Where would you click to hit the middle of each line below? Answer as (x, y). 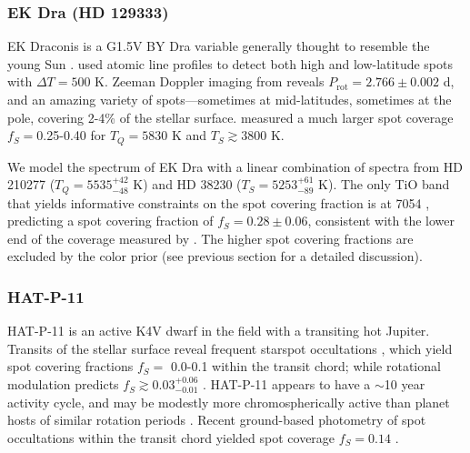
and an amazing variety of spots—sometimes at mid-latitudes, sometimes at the (230, 99)
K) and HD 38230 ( (187, 184)
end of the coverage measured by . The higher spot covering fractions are (210, 238)
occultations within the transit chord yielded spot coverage (171, 437)
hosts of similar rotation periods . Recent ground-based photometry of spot (217, 420)
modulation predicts (63, 384)
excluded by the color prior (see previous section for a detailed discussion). (215, 256)
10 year (405, 384)
